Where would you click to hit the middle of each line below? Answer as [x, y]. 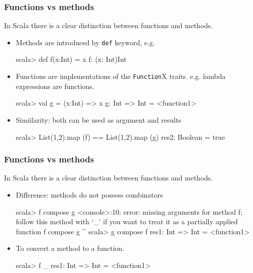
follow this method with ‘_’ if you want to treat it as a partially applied [127, 221]
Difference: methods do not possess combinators [89, 194]
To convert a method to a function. [70, 248]
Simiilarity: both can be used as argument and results [98, 119]
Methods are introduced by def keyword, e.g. [85, 42]
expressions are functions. [55, 86]
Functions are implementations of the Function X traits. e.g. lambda [121, 76]
